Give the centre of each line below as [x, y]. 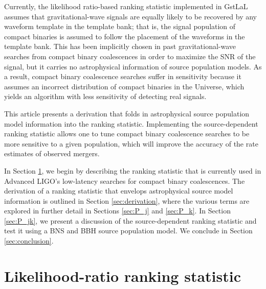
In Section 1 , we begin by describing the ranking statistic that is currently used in [133, 170]
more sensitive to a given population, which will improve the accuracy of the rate [131, 143]
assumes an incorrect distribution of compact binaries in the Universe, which [124, 86]
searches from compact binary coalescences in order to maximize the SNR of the [130, 56]
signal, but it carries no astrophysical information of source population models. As [133, 66]
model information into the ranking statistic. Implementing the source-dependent [131, 123]
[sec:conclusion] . [29, 241]
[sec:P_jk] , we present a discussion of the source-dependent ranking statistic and [130, 220]
